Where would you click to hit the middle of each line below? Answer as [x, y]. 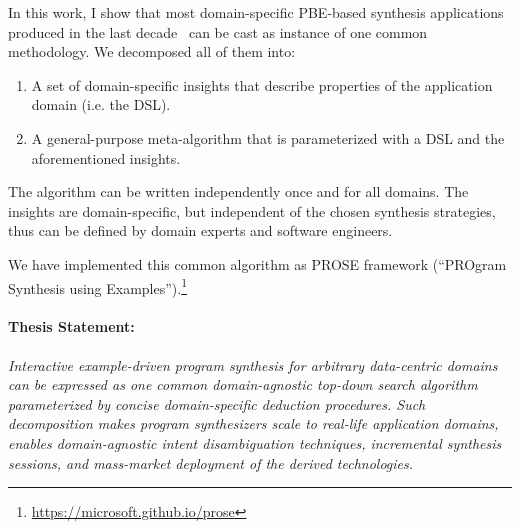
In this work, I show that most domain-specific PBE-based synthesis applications [256, 12]
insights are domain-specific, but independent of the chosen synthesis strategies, [252, 210]
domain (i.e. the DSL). [101, 104]
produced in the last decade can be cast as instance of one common [218, 31]
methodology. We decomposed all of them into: [152, 51]
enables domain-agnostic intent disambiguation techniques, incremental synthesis [255, 442]
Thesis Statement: [71, 326]
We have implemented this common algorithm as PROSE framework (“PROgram [257, 263]
